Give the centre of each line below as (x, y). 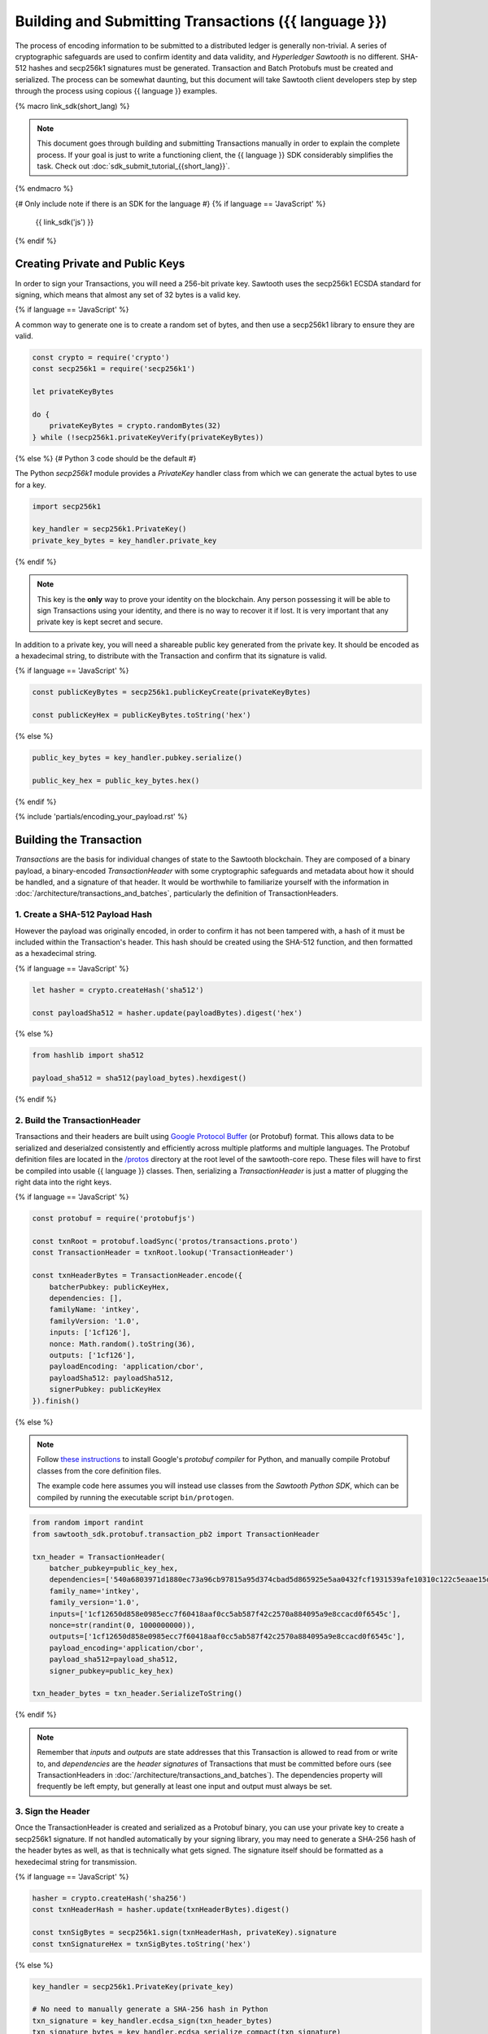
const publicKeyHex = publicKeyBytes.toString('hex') (142, 715)
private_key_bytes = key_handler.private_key (124, 540)
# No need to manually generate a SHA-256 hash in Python (150, 2009)
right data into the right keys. (63, 1182)
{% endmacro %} (44, 189)
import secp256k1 (67, 506)
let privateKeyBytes (73, 392)
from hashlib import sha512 (88, 1055)
